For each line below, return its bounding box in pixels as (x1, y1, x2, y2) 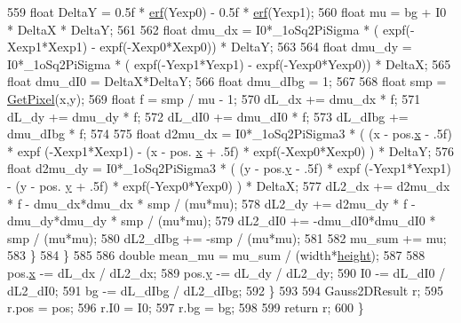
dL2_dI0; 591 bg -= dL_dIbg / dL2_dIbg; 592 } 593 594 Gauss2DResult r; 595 (7, 280, 443, 299)
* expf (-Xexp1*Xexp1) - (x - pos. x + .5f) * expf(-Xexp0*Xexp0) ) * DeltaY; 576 (7, 141, 455, 160)
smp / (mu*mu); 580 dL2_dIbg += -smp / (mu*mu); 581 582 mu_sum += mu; (7, 228, 447, 247)
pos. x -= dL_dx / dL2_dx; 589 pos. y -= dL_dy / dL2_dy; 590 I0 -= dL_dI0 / (7, 263, 446, 281)
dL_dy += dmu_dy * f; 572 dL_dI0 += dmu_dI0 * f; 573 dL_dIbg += (7, 106, 409, 125)
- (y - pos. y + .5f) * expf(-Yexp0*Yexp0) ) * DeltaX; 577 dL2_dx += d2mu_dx (7, 176, 450, 194)
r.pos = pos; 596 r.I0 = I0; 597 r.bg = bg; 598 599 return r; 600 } (7, 298, 364, 317)
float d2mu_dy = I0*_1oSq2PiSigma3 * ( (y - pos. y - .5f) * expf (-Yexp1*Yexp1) (7, 159, 452, 177)
